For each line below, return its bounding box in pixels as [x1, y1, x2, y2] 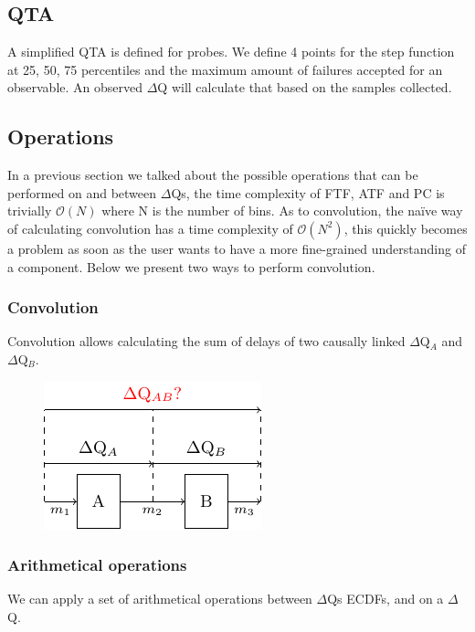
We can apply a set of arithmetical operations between [7, 589, 312, 608]
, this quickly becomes [343, 218, 468, 237]
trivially [7, 201, 52, 220]
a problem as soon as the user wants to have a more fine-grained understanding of [7, 238, 466, 258]
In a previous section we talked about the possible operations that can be [7, 165, 418, 184]
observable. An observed [7, 78, 143, 97]
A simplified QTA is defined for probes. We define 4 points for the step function [7, 42, 455, 61]
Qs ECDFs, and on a [327, 589, 444, 608]
